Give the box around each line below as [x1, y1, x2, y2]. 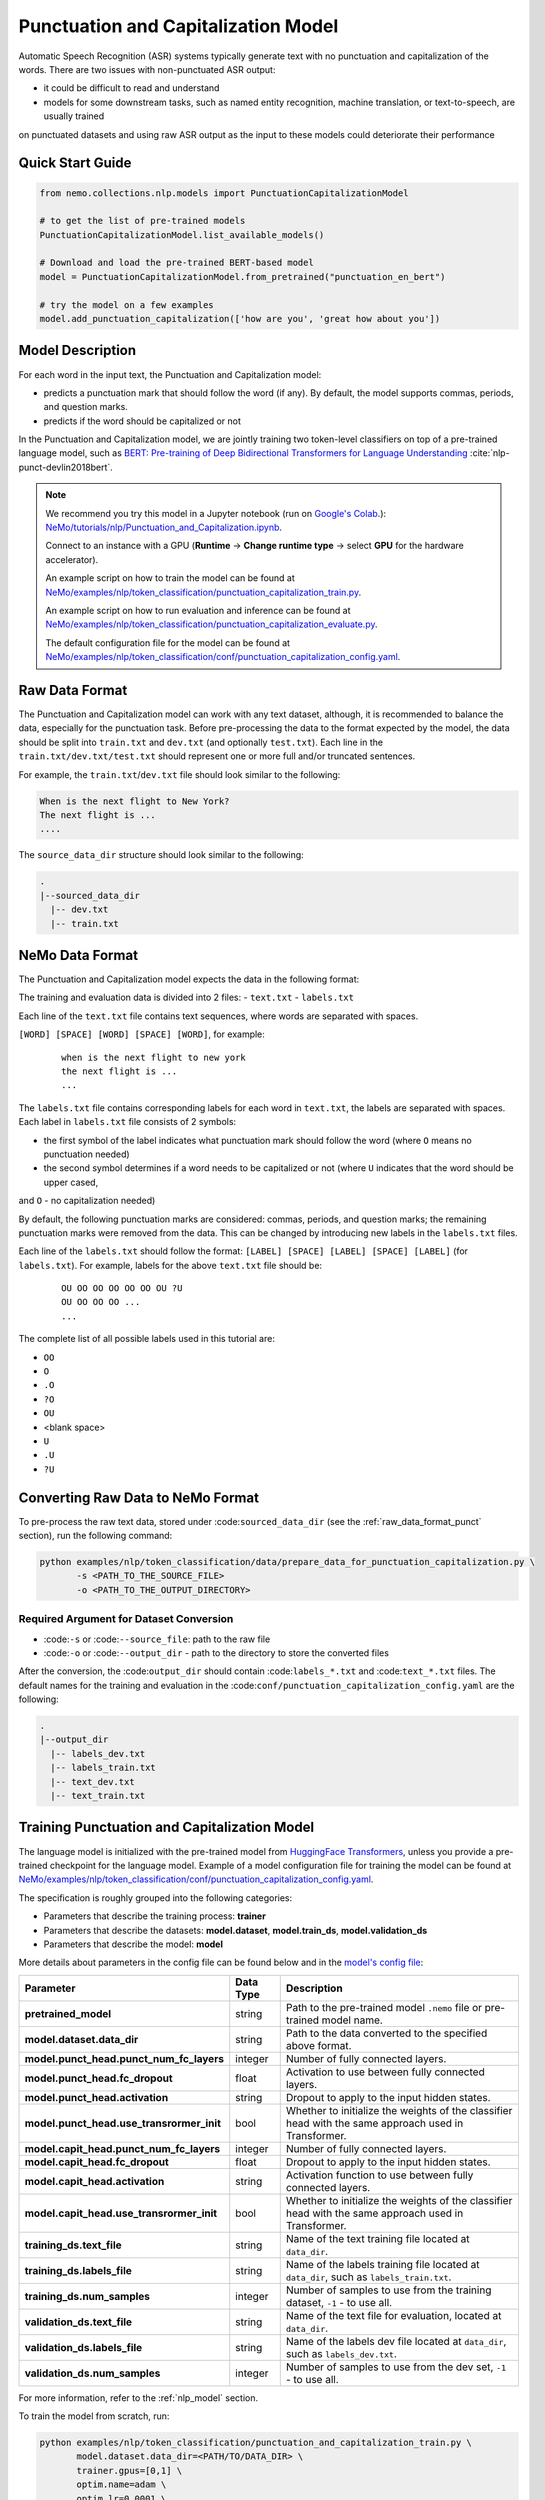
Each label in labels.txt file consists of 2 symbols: [18, 1116, 237, 1128]
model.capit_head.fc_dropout [24, 2155, 169, 2169]
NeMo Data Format [18, 946, 139, 964]
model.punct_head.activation [24, 2090, 169, 2104]
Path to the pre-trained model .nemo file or [285, 2000, 483, 2014]
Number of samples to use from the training [285, 2283, 492, 2297]
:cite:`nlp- [470, 447, 510, 459]
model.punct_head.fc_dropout [24, 2071, 174, 2085]
